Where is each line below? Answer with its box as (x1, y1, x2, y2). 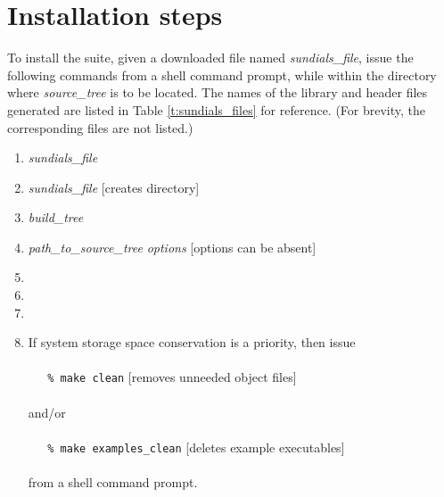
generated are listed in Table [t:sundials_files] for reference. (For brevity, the (7, 100, 426, 119)
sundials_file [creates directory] (28, 178, 200, 196)
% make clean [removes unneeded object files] (47, 368, 297, 386)
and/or (28, 402, 66, 421)
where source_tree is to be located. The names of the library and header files (7, 83, 428, 102)
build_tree (28, 208, 84, 227)
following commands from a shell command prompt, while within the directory (7, 65, 437, 84)
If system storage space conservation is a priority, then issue (28, 333, 356, 352)
